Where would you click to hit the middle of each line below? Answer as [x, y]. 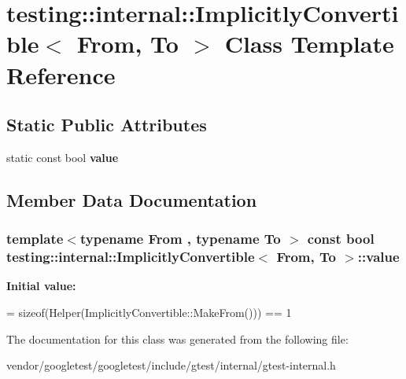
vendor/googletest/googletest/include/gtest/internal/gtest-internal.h [171, 365]
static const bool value [63, 157]
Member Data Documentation [132, 199]
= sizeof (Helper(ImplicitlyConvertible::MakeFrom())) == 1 [149, 313]
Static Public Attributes [107, 125]
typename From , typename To [180, 239]
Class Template [309, 44]
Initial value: [41, 286]
